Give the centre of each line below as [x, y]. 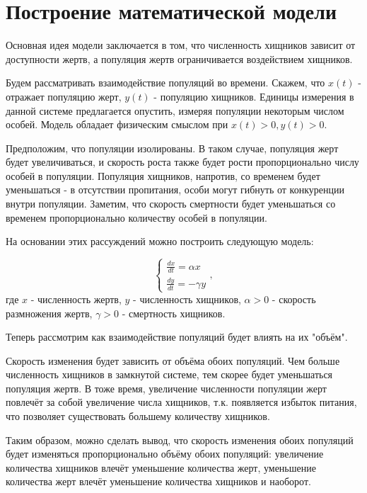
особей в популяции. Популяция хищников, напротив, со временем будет [163, 175]
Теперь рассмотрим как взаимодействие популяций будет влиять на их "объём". [177, 337]
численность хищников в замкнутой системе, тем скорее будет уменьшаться [169, 374]
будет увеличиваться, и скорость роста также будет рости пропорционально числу [182, 162]
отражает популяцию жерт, [64, 96]
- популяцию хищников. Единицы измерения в [254, 96]
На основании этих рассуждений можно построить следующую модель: [160, 241]
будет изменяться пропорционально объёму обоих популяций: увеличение [165, 454]
